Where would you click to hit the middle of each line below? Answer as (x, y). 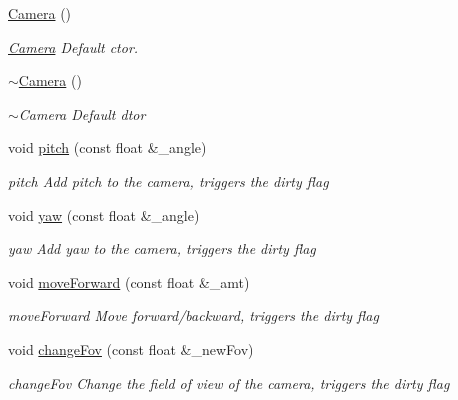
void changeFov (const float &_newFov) (131, 348)
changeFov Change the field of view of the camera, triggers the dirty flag (229, 382)
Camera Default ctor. (73, 46)
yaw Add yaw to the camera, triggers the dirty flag (162, 248)
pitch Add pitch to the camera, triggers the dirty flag (168, 180)
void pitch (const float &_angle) (107, 147)
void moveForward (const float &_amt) (129, 281)
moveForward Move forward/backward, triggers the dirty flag (193, 315)
